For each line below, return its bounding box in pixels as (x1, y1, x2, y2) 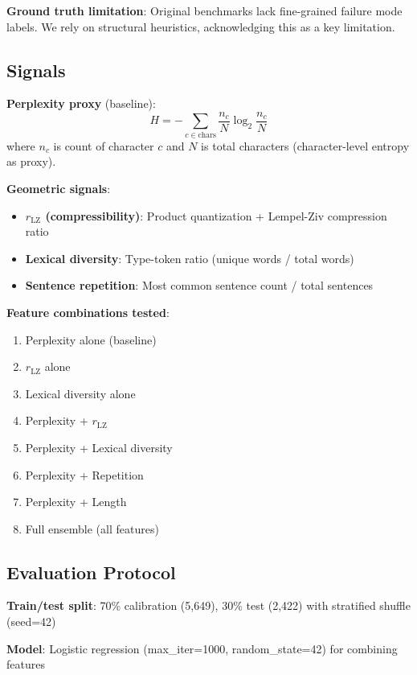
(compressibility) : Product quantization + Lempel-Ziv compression (45, 207, 387, 224)
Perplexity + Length (25, 493, 127, 510)
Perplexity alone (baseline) (25, 331, 157, 348)
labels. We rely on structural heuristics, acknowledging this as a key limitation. (6, 18, 395, 35)
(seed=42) (6, 613, 56, 630)
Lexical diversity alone (25, 385, 136, 401)
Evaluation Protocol (6, 559, 176, 584)
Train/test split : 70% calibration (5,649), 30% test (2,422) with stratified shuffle (6, 597, 411, 614)
